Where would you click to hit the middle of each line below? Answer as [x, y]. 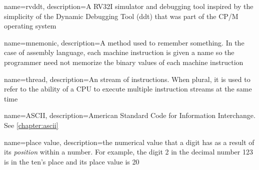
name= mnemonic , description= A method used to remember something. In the [124, 42]
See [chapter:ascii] [31, 125]
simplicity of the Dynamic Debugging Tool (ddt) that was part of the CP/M [121, 16]
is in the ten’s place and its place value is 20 [72, 161]
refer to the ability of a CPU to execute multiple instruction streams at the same [128, 89]
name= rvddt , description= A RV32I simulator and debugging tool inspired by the [129, 6]
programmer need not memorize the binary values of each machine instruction [124, 62]
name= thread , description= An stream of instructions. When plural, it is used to [127, 79]
